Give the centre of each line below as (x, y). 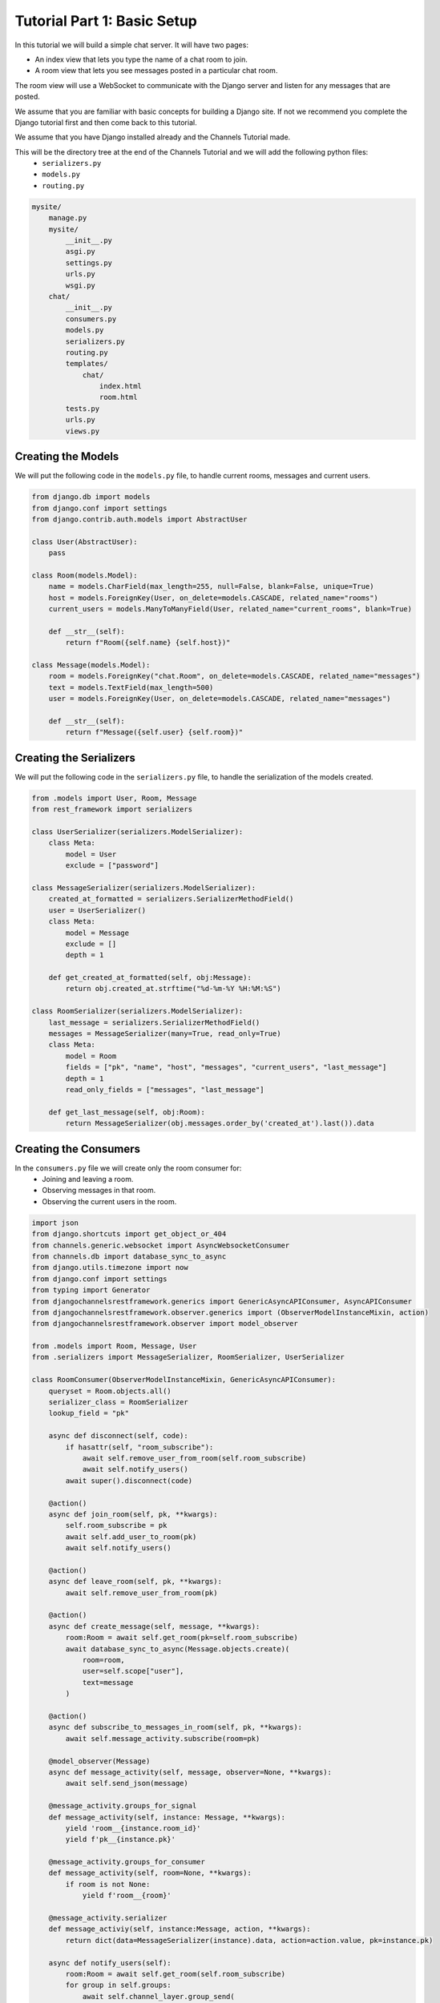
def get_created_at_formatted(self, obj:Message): (150, 978)
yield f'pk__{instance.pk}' (121, 1840)
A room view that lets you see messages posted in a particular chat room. (156, 71)
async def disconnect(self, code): (118, 1436)
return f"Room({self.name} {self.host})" (148, 643)
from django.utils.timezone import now (110, 1267)
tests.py (83, 408)
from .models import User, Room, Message (114, 798)
